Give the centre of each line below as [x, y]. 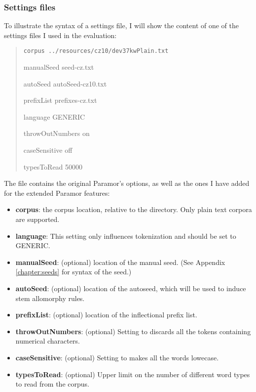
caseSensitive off [48, 150]
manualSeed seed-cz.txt [59, 67]
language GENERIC [54, 116]
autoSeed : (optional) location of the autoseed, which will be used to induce [131, 288]
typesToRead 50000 [53, 166]
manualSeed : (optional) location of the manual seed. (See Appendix [120, 262]
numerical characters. [48, 341]
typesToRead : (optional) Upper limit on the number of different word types [133, 374]
